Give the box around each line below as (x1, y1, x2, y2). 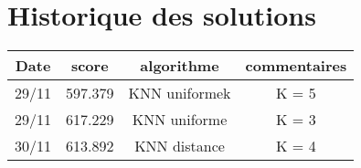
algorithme (140, 55, 219, 77)
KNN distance (134, 135, 225, 157)
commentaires (245, 55, 347, 77)
